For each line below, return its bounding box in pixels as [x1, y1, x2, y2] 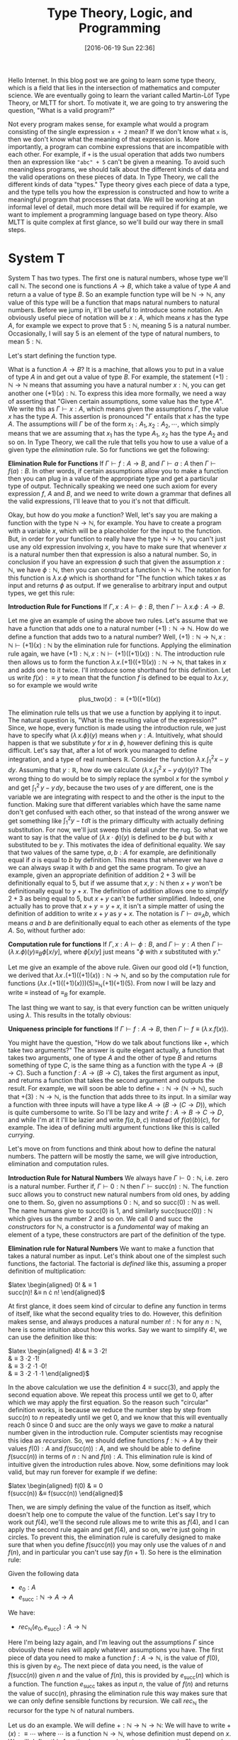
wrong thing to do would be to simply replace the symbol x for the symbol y [8, 775, 229, 783]
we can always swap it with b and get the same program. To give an [8, 864, 206, 872]
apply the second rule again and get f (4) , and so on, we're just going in [8, 1526, 215, 1534]
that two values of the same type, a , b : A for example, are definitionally [8, 848, 217, 857]
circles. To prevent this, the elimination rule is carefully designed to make [8, 1533, 222, 1541]
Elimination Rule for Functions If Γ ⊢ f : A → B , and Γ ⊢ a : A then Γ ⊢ [8, 459, 217, 468]
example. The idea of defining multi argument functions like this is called [8, 1123, 220, 1132]
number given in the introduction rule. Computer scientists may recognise [8, 1428, 223, 1437]
